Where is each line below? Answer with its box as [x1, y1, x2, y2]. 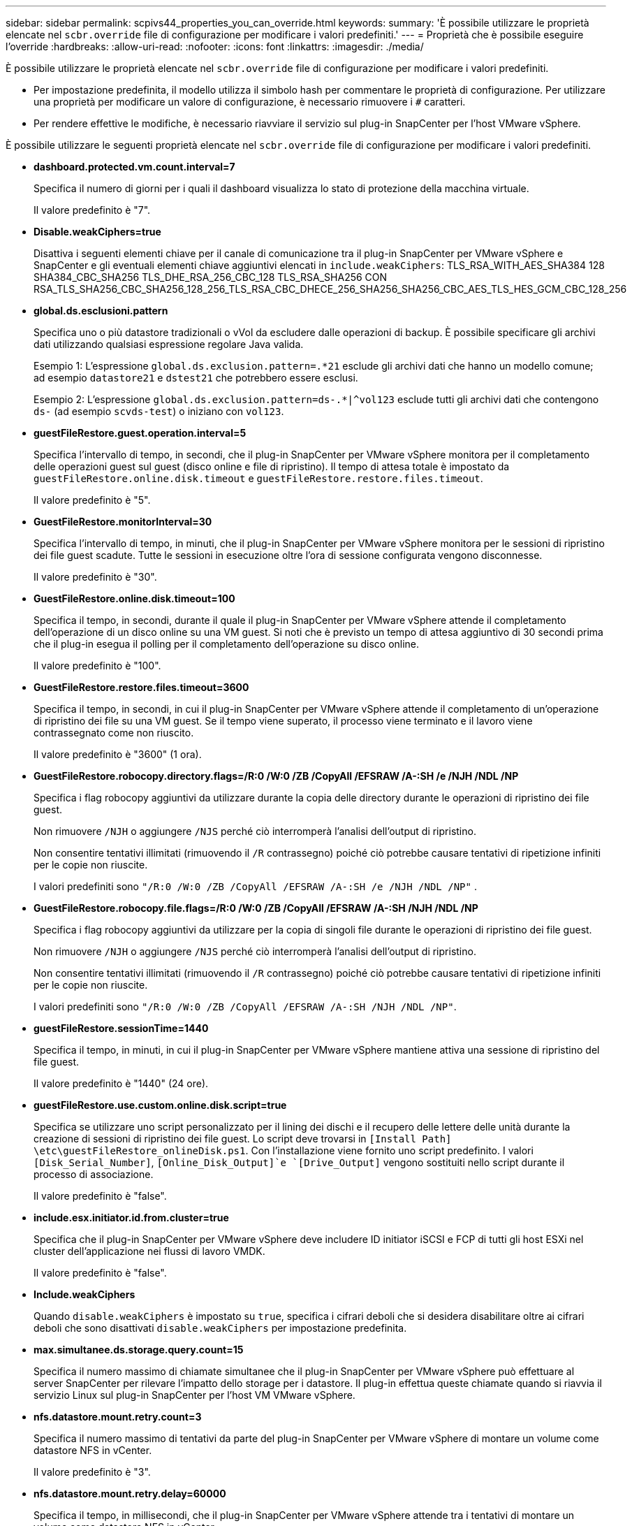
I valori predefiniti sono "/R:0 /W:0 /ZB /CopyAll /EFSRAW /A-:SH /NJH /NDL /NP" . [34, 1001, 457, 1012]
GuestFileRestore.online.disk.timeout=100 [34, 593, 235, 604]
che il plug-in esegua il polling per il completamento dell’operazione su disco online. [34, 638, 420, 650]
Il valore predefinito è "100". [34, 660, 161, 671]
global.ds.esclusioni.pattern [34, 305, 168, 317]
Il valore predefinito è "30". [34, 571, 157, 583]
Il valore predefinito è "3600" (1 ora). [34, 748, 202, 760]
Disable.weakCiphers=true [34, 226, 161, 238]
